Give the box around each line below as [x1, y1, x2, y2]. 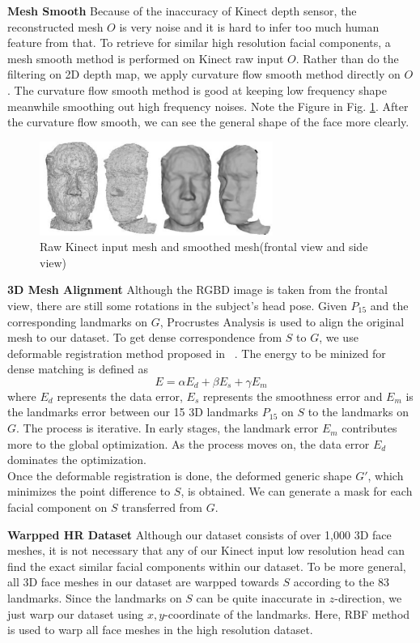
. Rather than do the [295, 49, 399, 66]
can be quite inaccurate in [196, 590, 326, 607]
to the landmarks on [308, 403, 409, 420]
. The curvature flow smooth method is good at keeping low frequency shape [7, 81, 387, 98]
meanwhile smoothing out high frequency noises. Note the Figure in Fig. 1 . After [7, 97, 409, 114]
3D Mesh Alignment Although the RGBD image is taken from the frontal [7, 281, 388, 298]
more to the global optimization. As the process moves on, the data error [7, 435, 370, 452]
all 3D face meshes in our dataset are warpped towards [7, 573, 279, 590]
